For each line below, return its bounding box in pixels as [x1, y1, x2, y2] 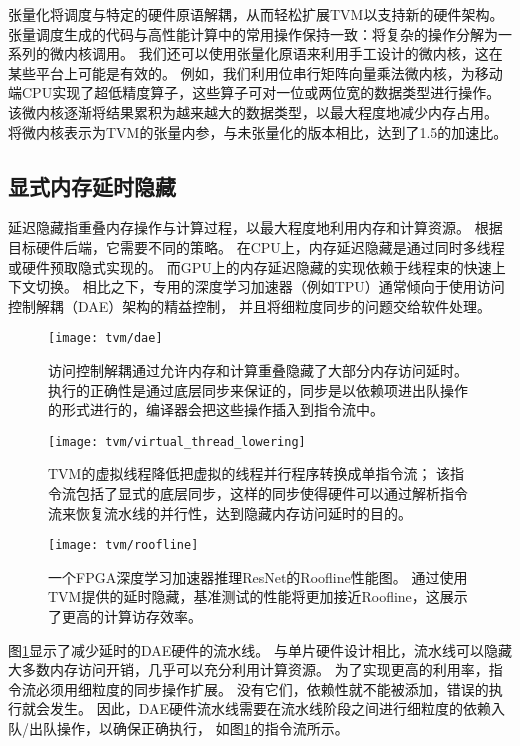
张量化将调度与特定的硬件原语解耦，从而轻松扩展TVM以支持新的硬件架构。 [8, 4, 504, 24]
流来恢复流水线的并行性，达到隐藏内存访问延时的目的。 [48, 502, 412, 523]
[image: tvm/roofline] [48, 538, 199, 553]
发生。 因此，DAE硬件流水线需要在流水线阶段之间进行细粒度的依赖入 [49, 698, 505, 719]
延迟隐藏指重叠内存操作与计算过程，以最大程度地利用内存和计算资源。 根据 [8, 217, 503, 238]
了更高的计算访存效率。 [48, 606, 202, 627]
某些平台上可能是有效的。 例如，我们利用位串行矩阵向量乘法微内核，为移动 [8, 62, 503, 83]
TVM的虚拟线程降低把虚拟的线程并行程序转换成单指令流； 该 [48, 463, 451, 484]
